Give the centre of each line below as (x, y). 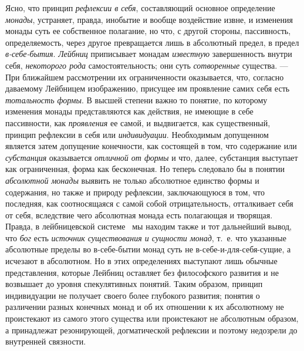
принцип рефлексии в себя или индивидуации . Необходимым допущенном (137, 134)
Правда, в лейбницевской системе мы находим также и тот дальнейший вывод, (149, 226)
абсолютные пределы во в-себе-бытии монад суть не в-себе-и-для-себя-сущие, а (148, 249)
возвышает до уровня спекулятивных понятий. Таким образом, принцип (134, 284)
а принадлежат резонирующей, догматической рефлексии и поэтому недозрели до (151, 330)
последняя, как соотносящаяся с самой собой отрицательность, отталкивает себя (149, 203)
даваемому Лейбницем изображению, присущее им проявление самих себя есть (148, 88)
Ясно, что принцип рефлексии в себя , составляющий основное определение (140, 8)
